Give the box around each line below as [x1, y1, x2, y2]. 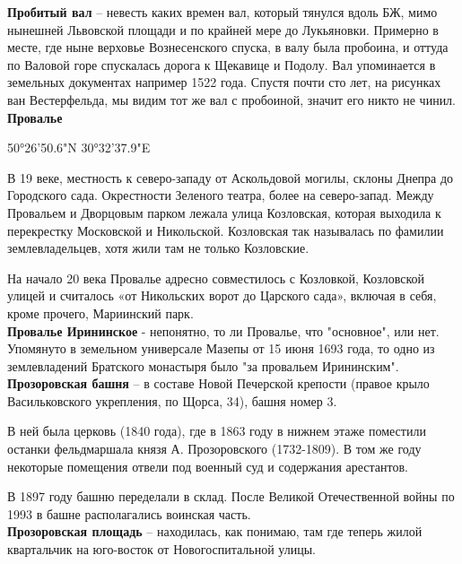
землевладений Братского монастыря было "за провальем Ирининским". [7, 356, 399, 375]
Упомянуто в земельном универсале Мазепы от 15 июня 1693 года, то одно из [7, 339, 435, 358]
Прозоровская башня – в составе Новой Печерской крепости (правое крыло [7, 374, 430, 393]
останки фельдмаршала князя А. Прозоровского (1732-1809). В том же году [7, 439, 422, 458]
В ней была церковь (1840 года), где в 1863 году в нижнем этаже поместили [7, 421, 426, 440]
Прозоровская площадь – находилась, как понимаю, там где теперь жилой [7, 522, 423, 541]
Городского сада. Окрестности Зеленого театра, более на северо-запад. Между [7, 186, 434, 204]
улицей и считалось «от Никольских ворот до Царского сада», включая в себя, [7, 286, 437, 305]
